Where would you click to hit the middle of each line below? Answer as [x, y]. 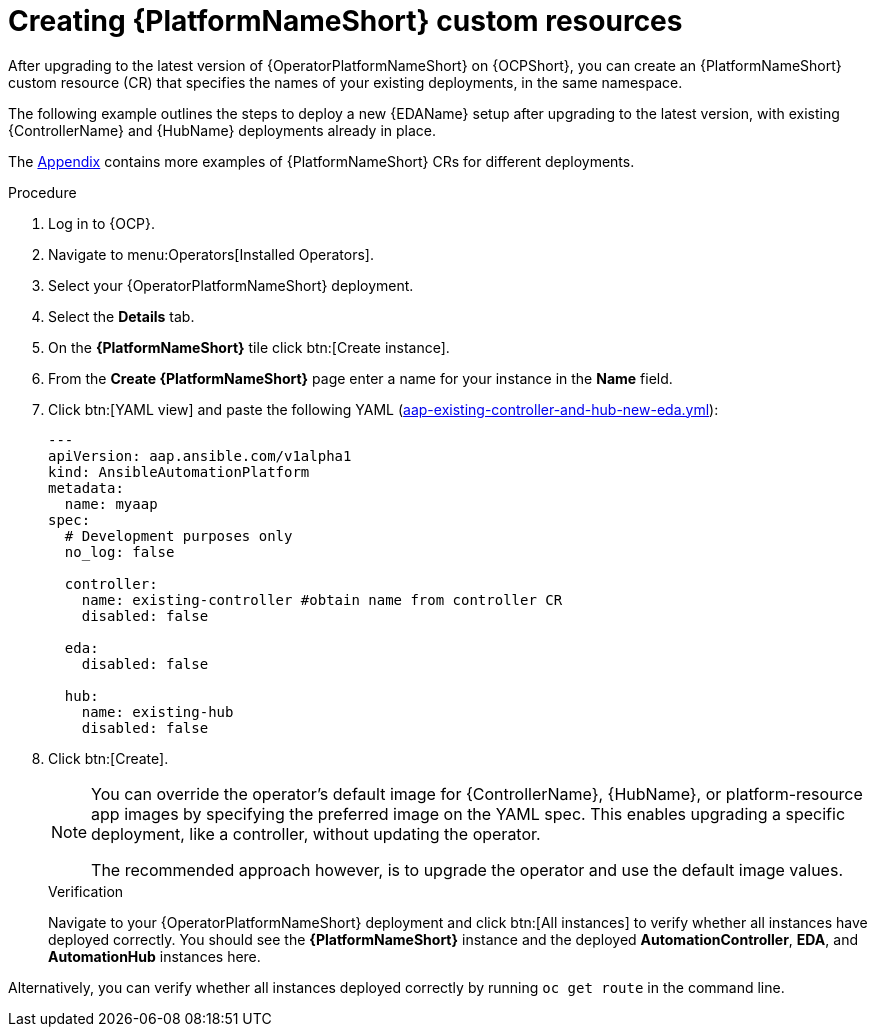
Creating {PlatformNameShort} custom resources [345, 21]
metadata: [86, 487]
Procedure [42, 192]
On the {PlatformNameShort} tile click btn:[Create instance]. [249, 347]
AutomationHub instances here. [154, 956]
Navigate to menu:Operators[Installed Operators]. [211, 254]
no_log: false [119, 551]
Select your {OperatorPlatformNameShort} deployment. [231, 285]
